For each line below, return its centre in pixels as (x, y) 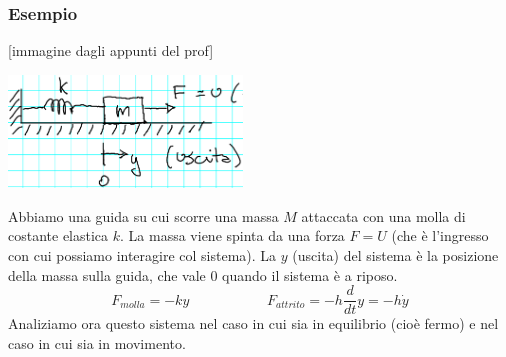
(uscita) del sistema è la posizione (395, 254)
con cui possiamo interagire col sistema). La (142, 254)
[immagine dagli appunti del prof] (111, 50)
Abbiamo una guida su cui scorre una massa (143, 215)
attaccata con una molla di (383, 215)
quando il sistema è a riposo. (310, 274)
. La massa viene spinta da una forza (232, 235)
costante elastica (58, 235)
